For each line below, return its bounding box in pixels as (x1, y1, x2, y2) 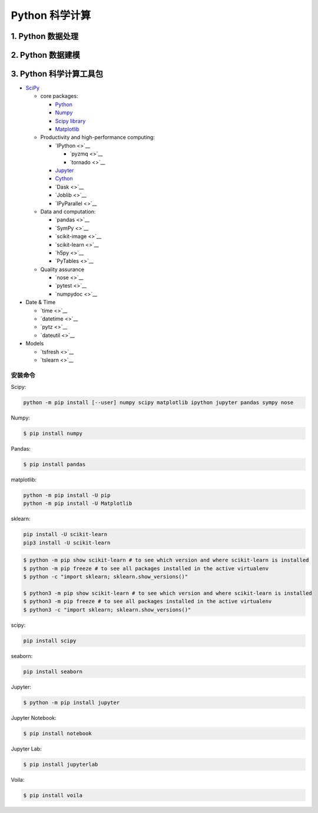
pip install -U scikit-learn (23, 531, 108, 538)
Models (25, 340, 44, 347)
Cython (55, 175, 73, 182)
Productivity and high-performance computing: (40, 134, 155, 141)
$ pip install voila (23, 792, 82, 798)
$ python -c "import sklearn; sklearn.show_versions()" (23, 573, 188, 580)
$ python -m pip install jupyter (23, 699, 120, 706)
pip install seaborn (23, 668, 82, 675)
